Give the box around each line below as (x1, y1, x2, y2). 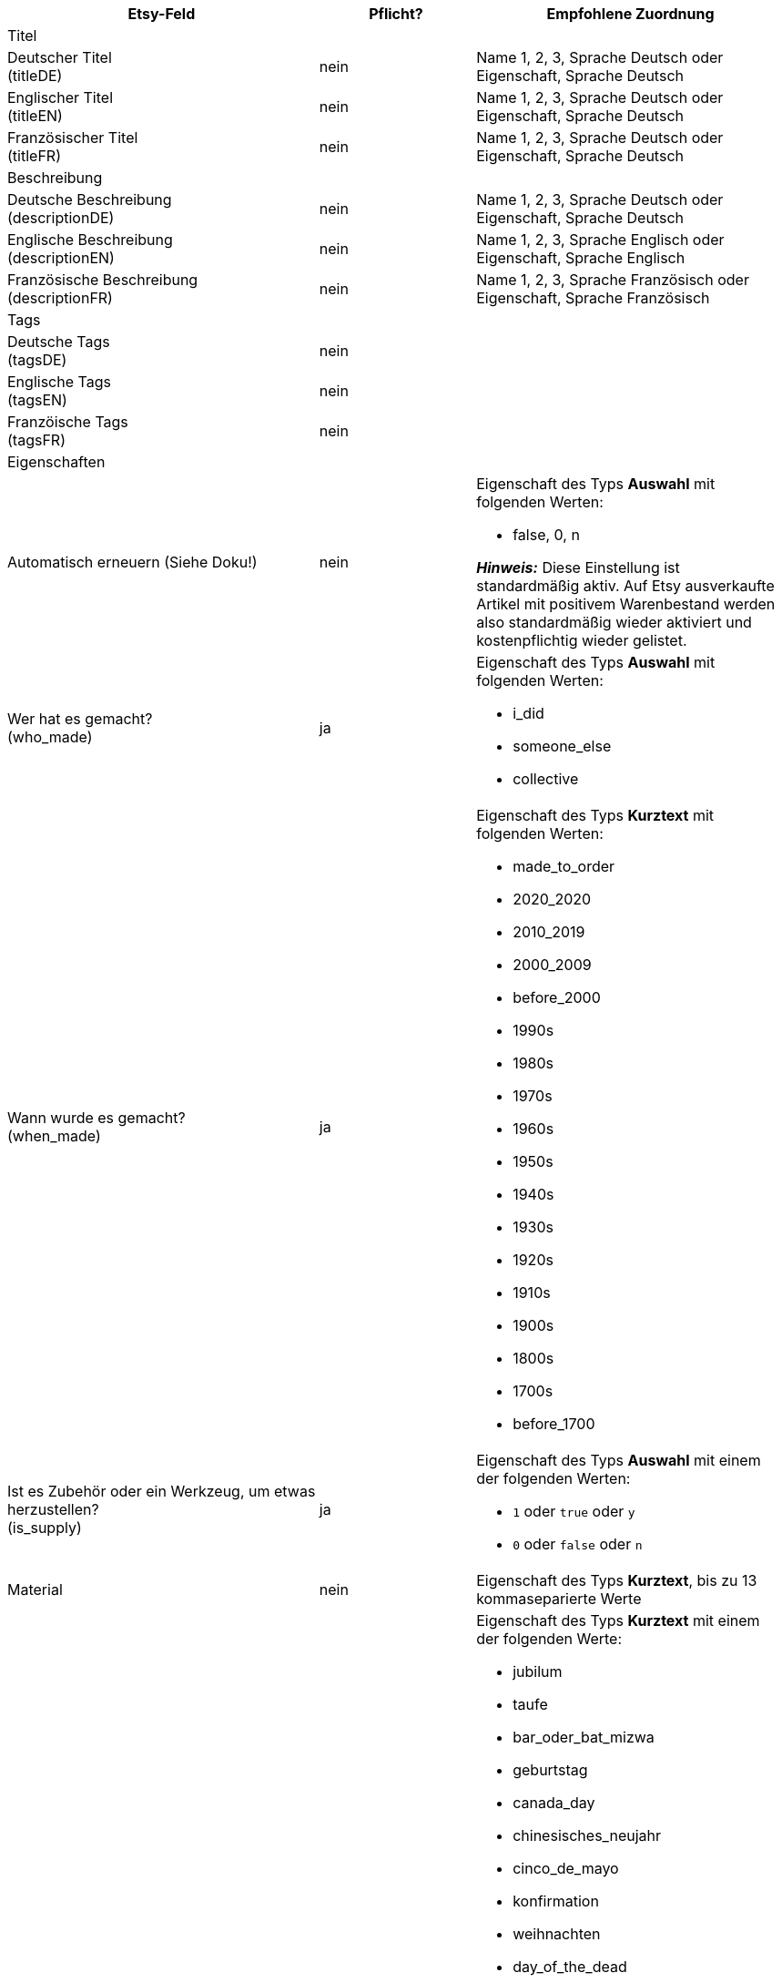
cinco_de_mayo (513, 1859, 619, 1877)
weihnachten (513, 1925, 601, 1943)
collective (513, 770, 579, 788)
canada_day (513, 1794, 595, 1812)
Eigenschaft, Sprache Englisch (476, 249, 686, 267)
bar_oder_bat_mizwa (513, 1728, 655, 1746)
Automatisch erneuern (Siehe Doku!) (7, 553, 258, 571)
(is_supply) (7, 1518, 82, 1537)
